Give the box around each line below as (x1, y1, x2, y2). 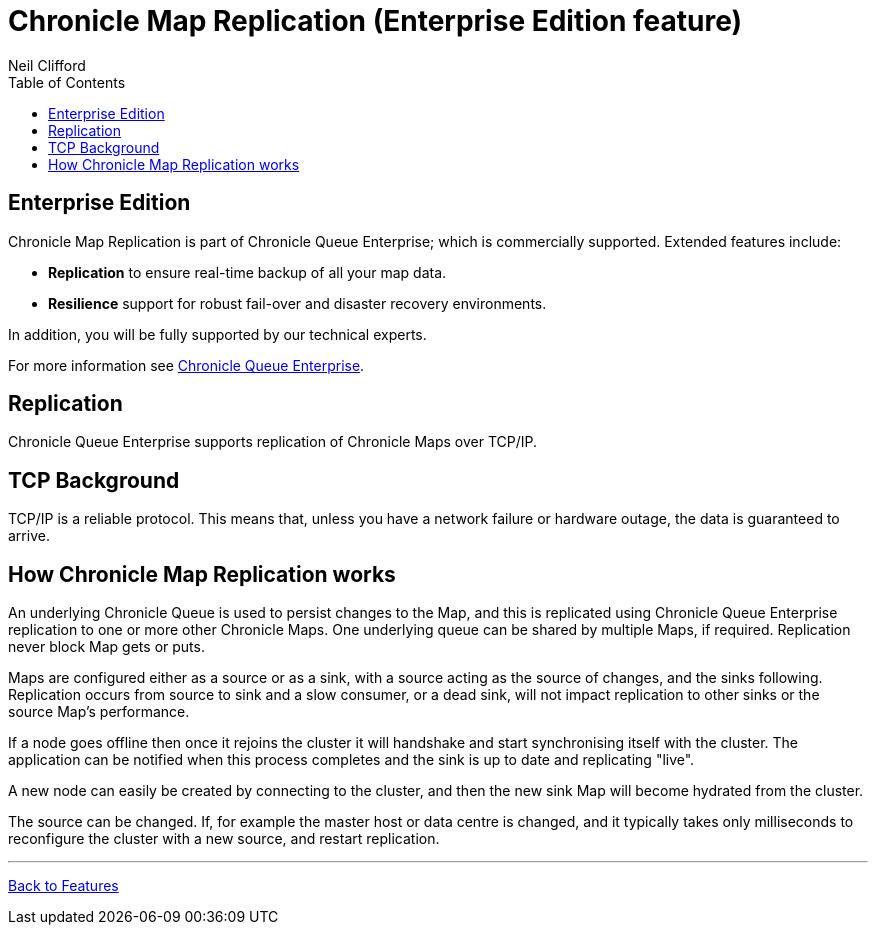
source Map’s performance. (8, 703, 190, 721)
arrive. (8, 527, 50, 545)
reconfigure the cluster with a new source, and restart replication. (8, 830, 440, 848)
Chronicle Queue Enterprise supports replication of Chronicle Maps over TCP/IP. (8, 433, 538, 451)
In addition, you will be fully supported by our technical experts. (8, 325, 427, 343)
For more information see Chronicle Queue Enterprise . (8, 356, 365, 374)
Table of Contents (8, 73, 126, 91)
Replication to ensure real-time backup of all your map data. (48, 263, 447, 281)
